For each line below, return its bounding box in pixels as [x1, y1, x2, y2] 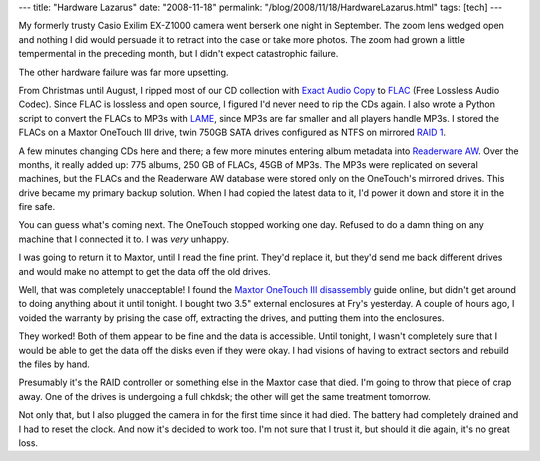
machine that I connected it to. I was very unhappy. [18, 233, 230, 245]
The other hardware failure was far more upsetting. [18, 66, 229, 78]
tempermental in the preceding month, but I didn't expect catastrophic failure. [18, 48, 339, 60]
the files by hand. [18, 358, 90, 370]
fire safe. [18, 201, 55, 213]
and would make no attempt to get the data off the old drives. [18, 265, 271, 277]
